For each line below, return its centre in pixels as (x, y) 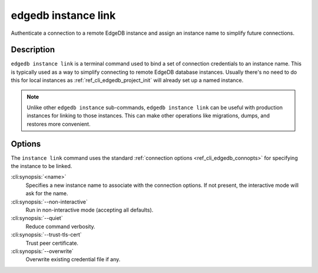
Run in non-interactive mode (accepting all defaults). (90, 210)
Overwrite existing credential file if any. (73, 259)
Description (33, 50)
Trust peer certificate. (52, 243)
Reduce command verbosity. (60, 226)
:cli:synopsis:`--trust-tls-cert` (46, 235)
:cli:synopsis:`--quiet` (37, 218)
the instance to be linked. (42, 166)
